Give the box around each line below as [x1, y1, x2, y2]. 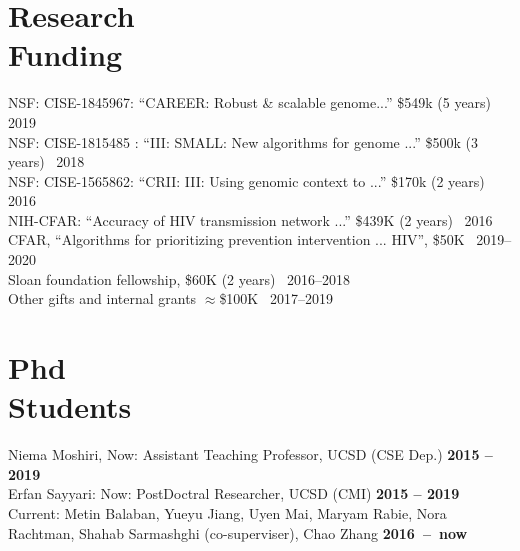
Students [8, 386, 132, 427]
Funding [8, 34, 123, 75]
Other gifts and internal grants [8, 288, 197, 309]
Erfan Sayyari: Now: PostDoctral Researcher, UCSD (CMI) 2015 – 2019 [8, 483, 460, 504]
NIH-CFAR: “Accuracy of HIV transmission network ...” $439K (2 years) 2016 [8, 209, 493, 230]
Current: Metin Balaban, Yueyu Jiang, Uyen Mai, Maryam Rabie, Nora [8, 502, 447, 523]
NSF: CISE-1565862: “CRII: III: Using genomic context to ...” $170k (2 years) [8, 170, 485, 191]
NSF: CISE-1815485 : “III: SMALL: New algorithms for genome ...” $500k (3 [8, 131, 478, 152]
